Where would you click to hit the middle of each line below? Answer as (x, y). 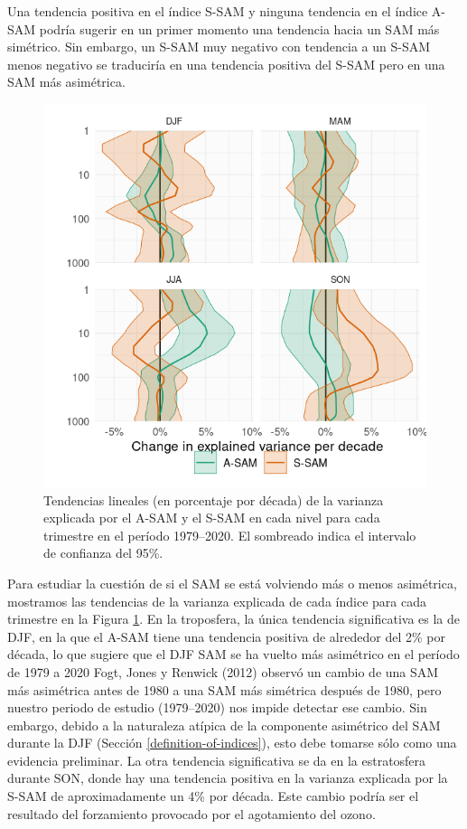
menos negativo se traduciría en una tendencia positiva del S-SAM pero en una (226, 64)
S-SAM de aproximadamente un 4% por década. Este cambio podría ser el (213, 796)
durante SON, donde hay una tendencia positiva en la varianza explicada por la (228, 778)
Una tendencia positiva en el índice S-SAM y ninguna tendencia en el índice (218, 11)
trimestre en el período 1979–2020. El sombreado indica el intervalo (230, 535)
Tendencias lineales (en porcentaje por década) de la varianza (214, 499)
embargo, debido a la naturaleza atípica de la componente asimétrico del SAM (224, 725)
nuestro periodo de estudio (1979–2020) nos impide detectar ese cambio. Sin (217, 707)
